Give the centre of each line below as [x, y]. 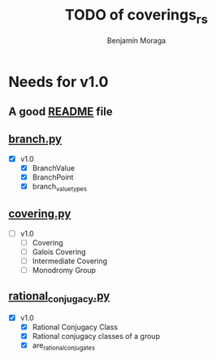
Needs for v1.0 [58, 82]
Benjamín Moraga [136, 40]
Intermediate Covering [70, 261]
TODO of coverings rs [136, 16]
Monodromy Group [64, 270]
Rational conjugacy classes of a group [96, 336]
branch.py [35, 139]
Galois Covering [59, 252]
